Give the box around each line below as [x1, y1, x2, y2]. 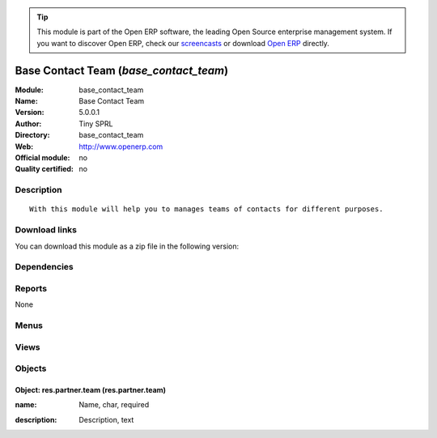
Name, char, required [78, 400, 150, 410]
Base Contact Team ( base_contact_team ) [15, 63, 229, 77]
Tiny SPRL [78, 118, 113, 129]
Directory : [15, 130, 50, 140]
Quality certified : [15, 164, 74, 174]
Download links [15, 224, 77, 236]
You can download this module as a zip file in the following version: [15, 241, 240, 251]
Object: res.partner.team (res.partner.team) [15, 385, 166, 394]
